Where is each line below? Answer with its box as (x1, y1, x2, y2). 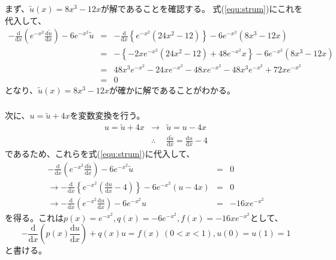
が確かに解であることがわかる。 (109, 83, 235, 96)
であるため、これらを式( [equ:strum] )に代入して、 (5, 147, 195, 160)
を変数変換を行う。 (70, 109, 145, 122)
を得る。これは (5, 211, 64, 223)
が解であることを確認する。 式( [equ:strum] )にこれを (101, 2, 303, 14)
